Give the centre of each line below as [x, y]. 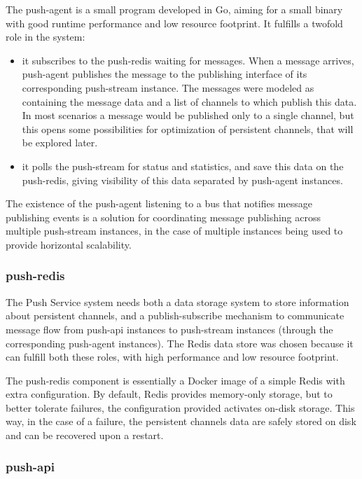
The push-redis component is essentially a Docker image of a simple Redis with [175, 380]
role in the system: [46, 37]
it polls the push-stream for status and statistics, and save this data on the [183, 166]
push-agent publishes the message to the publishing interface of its [165, 74]
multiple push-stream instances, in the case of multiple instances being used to [174, 231]
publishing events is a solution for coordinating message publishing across [163, 217]
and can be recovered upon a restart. [85, 435]
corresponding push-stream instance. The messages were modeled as [168, 87]
